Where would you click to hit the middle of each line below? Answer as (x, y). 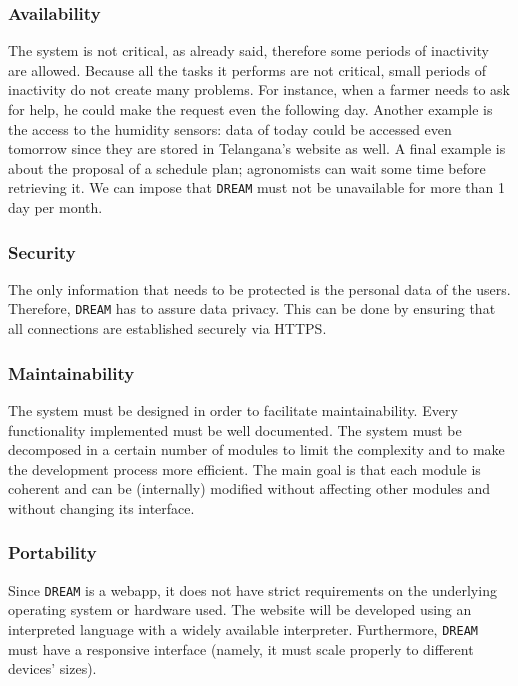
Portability (52, 552)
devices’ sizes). (52, 668)
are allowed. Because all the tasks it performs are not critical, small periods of (247, 69)
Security (42, 251)
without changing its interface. (101, 507)
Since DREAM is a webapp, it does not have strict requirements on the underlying (252, 589)
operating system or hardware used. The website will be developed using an (240, 609)
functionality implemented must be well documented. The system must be (235, 429)
